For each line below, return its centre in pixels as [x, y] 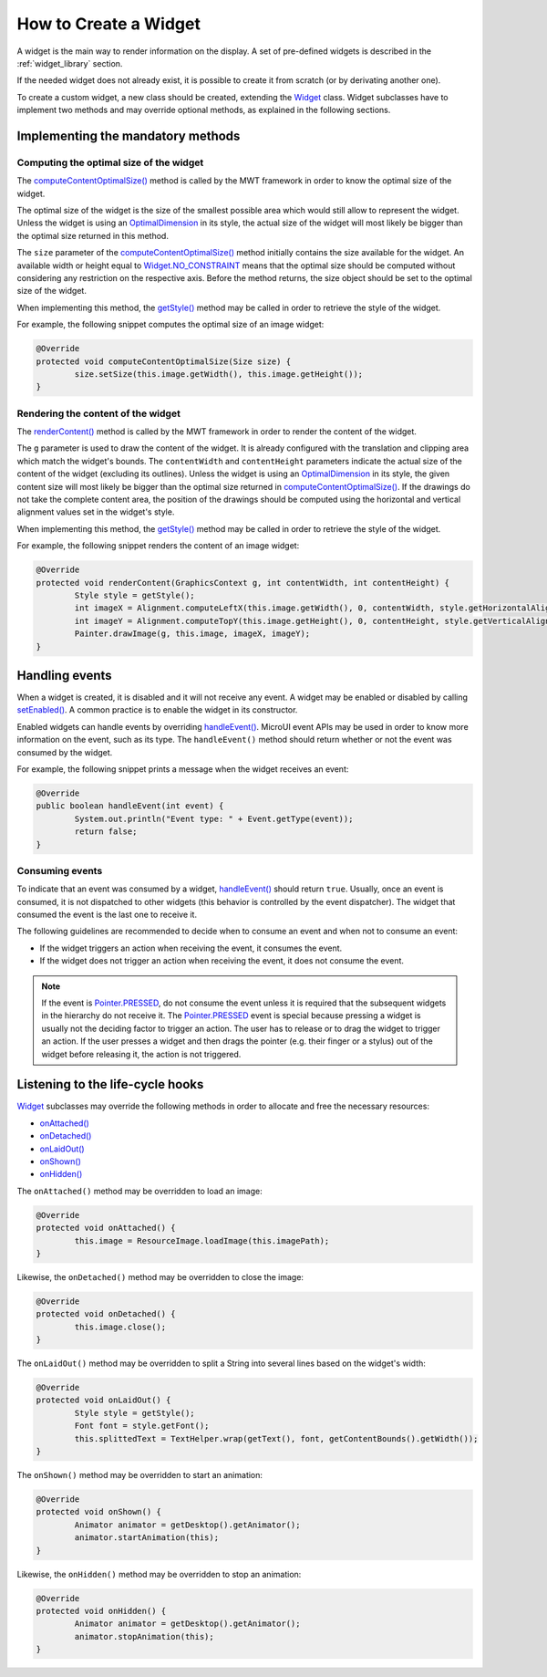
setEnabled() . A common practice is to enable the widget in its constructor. [157, 710]
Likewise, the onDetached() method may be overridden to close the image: [160, 1276]
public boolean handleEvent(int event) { [130, 806]
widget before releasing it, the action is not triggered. [141, 1054]
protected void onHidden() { [101, 1611]
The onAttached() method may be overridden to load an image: [140, 1191]
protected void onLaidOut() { [103, 1400]
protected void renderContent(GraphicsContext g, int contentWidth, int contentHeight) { [243, 583]
